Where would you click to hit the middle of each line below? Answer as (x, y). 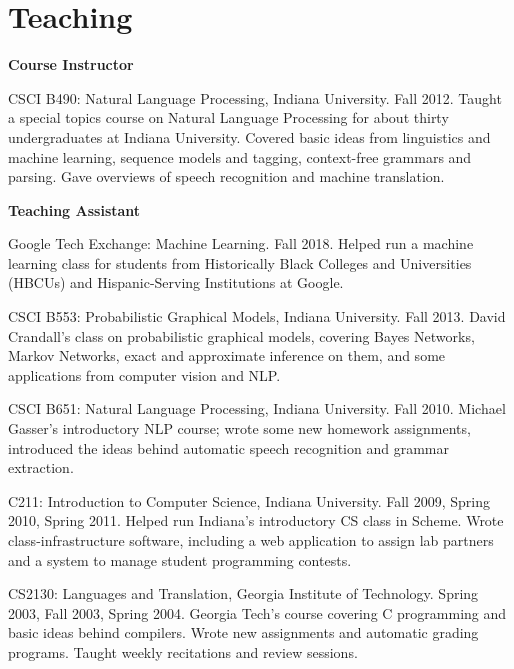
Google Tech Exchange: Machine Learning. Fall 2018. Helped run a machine (241, 243)
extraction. (41, 467)
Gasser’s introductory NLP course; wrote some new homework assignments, (239, 428)
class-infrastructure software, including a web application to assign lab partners (251, 540)
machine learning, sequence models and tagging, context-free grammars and (240, 156)
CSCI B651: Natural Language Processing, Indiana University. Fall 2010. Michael (257, 408)
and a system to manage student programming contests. (180, 559)
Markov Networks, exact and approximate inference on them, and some (227, 355)
